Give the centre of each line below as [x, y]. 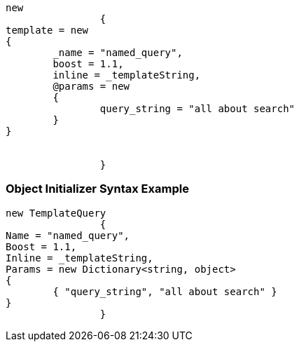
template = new [47, 30]
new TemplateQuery [56, 213]
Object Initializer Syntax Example [97, 189]
